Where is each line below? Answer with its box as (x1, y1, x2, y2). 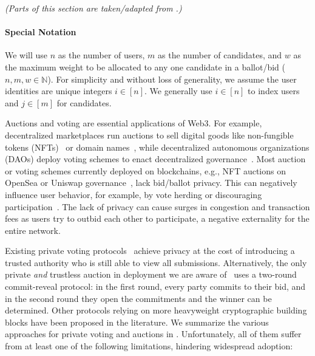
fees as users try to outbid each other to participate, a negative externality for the (5, 212, 310, 225)
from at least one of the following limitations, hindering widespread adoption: (5, 340, 293, 352)
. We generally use (144, 84, 212, 97)
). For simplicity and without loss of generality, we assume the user (47, 72, 297, 85)
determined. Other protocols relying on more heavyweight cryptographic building (5, 304, 307, 317)
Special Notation (5, 26, 76, 38)
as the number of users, (58, 49, 145, 61)
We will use (5, 49, 48, 61)
